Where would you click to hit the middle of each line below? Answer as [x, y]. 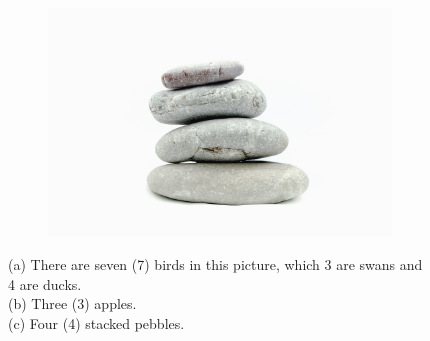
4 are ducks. [45, 283]
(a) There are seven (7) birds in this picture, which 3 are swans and [215, 264]
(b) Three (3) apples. [72, 303]
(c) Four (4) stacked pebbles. [96, 322]
